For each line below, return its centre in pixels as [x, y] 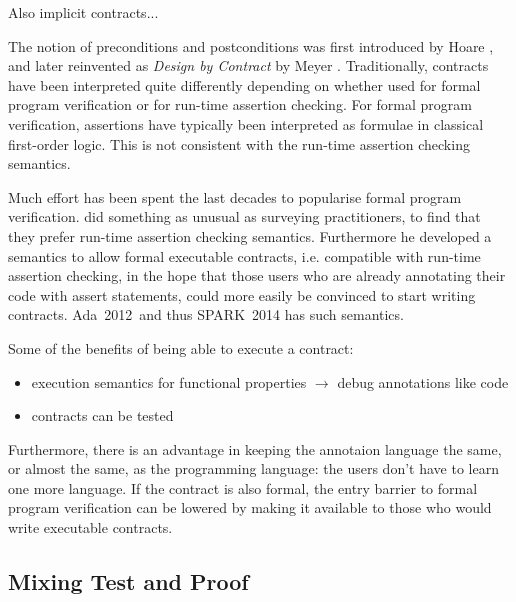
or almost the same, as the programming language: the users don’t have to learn [253, 468]
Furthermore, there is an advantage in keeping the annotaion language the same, [255, 448]
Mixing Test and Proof [128, 581]
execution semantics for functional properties [169, 381]
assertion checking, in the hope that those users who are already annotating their [257, 275]
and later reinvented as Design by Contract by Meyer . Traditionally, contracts [248, 65]
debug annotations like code [423, 381]
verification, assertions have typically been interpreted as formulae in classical [246, 123]
